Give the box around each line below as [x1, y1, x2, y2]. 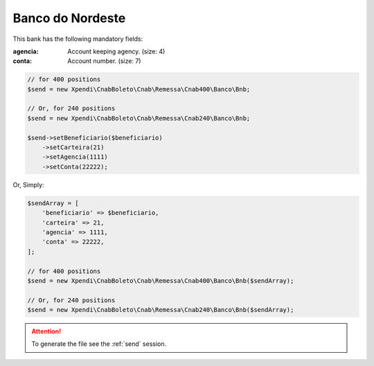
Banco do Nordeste [12, 10, 126, 26]
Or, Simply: [12, 180, 44, 189]
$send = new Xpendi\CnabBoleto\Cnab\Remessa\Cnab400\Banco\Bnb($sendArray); [27, 277, 294, 284]
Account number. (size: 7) [67, 57, 141, 65]
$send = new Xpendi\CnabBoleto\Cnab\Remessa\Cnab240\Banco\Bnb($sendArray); [27, 306, 294, 314]
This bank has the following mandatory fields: [12, 35, 143, 43]
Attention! [31, 327, 62, 335]
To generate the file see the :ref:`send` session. [31, 340, 167, 348]
